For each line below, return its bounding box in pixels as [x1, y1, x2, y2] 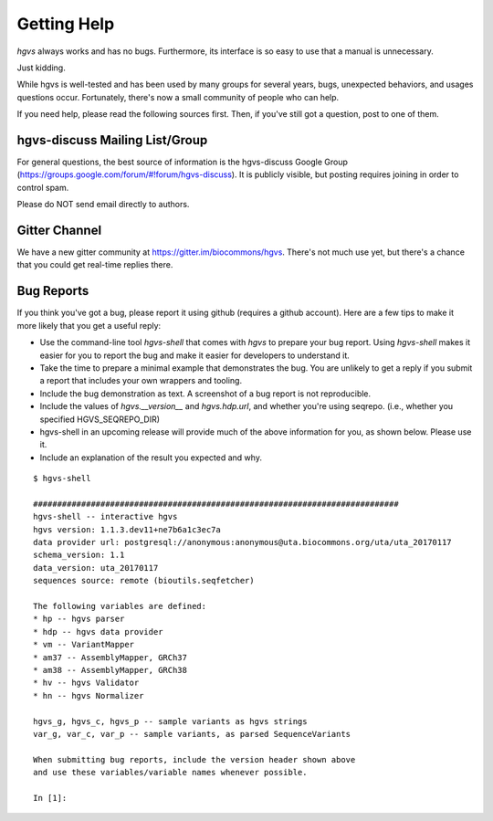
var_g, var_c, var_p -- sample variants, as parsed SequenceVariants [33, 729, 351, 739]
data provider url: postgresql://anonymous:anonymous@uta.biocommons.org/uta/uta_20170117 [33, 537, 452, 548]
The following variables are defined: [33, 601, 207, 611]
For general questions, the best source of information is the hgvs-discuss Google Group [16, 156, 349, 168]
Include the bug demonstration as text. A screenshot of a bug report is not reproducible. [39, 388, 372, 399]
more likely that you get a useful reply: [16, 320, 162, 331]
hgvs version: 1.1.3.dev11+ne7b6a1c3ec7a [33, 524, 221, 534]
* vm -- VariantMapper [33, 639, 135, 650]
